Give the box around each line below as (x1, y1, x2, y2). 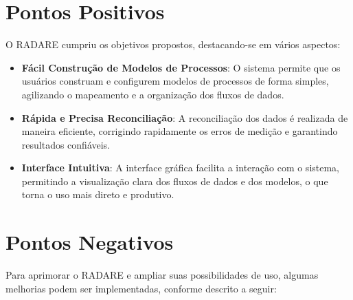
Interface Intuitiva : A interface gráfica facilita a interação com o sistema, (21, 160, 340, 175)
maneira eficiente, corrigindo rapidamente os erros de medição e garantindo (21, 124, 338, 138)
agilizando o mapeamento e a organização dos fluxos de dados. (21, 87, 284, 101)
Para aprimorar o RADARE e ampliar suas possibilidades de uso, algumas (5, 268, 319, 282)
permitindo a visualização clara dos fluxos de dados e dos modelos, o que (21, 173, 328, 188)
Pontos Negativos (5, 228, 174, 256)
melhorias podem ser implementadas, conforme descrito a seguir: (5, 281, 277, 295)
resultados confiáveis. (21, 137, 111, 151)
